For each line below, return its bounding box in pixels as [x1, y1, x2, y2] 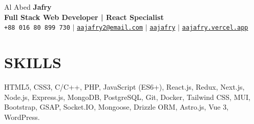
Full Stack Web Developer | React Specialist [4, 11, 164, 22]
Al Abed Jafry [4, 2, 52, 12]
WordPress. [4, 111, 40, 122]
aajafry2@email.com [77, 24, 143, 32]
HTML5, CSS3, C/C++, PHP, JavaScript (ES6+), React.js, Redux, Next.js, [4, 81, 245, 92]
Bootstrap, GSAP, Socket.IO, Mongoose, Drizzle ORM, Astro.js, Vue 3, [4, 101, 229, 112]
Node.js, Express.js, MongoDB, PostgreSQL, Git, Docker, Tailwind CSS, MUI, [4, 91, 250, 102]
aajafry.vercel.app [182, 24, 248, 32]
